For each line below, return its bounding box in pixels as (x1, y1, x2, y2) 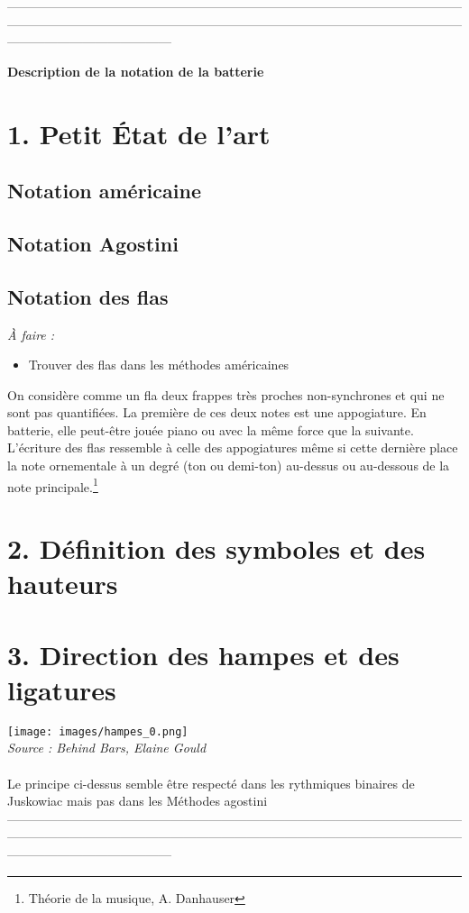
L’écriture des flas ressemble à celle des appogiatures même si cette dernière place (7, 438, 458, 457)
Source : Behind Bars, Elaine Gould (7, 738, 207, 757)
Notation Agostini (7, 229, 179, 257)
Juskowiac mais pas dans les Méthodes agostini (7, 791, 268, 810)
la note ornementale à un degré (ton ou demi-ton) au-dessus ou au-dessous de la (7, 456, 450, 475)
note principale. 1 (7, 474, 98, 496)
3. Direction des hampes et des (7, 635, 400, 672)
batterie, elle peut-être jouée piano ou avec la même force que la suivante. (7, 420, 414, 439)
